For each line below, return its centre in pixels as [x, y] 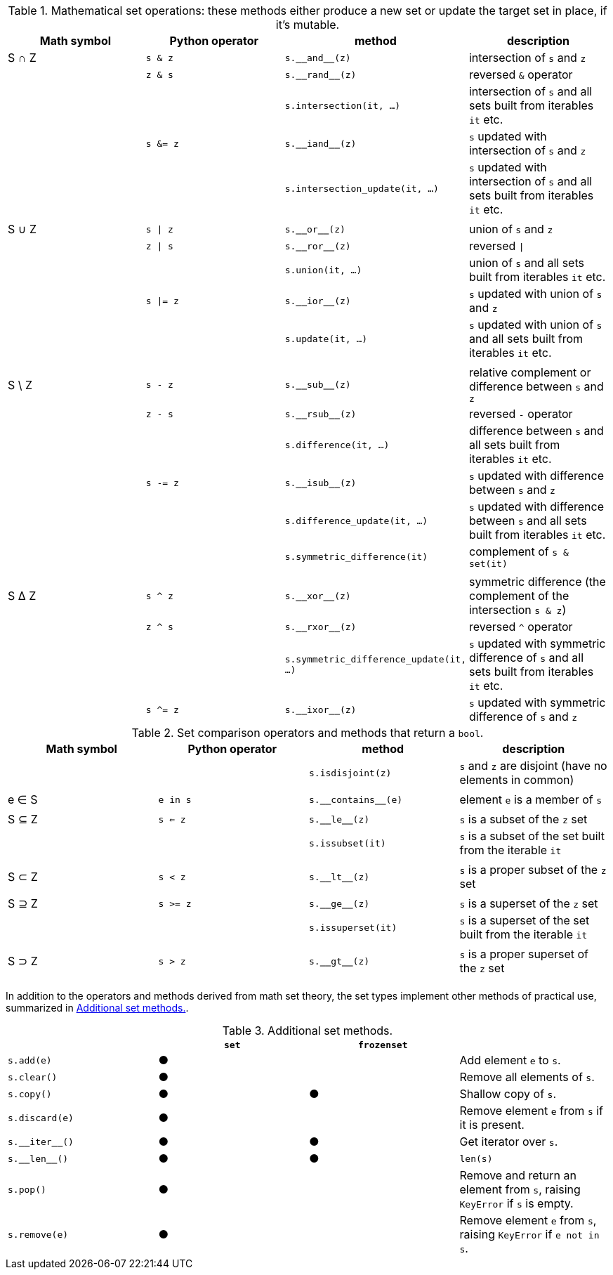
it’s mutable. [308, 25]
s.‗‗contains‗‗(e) [356, 799]
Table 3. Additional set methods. [308, 1031]
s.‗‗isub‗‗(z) [321, 483]
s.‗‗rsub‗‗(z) [321, 414]
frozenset [383, 1045]
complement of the [519, 596]
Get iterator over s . [509, 1142]
